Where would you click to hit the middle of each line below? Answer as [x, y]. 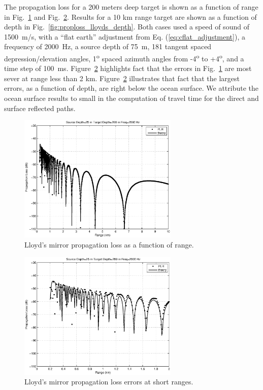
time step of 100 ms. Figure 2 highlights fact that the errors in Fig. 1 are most [128, 68]
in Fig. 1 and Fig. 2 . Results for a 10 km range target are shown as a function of [130, 16]
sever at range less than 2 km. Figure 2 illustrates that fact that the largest [122, 78]
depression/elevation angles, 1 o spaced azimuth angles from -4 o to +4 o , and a [124, 57]
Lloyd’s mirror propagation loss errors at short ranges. [109, 382]
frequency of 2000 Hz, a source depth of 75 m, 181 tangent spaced [108, 46]
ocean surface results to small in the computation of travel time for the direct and [131, 98]
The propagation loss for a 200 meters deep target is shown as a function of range [131, 7]
